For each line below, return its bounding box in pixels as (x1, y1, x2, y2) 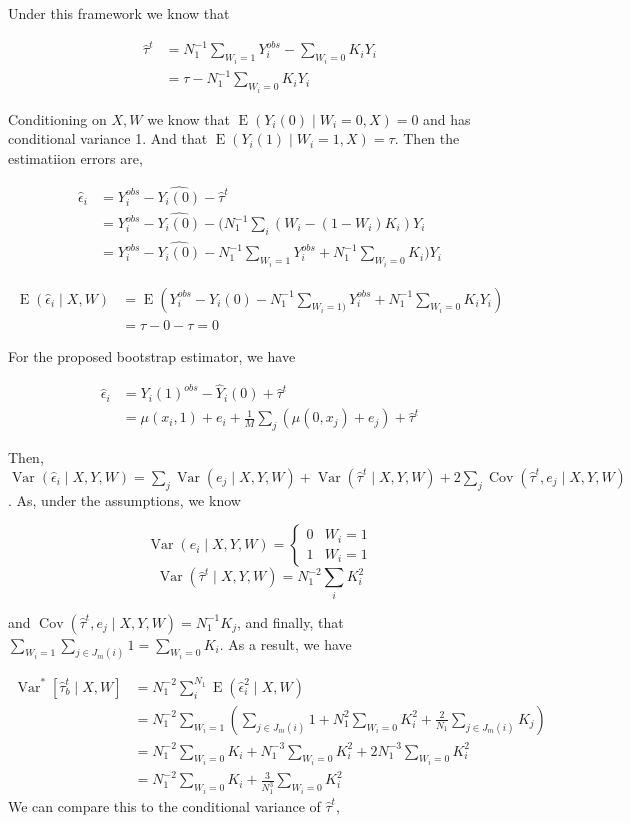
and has (423, 108, 471, 129)
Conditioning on (8, 108, 107, 129)
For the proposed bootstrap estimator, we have (8, 345, 296, 366)
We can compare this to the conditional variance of (8, 795, 321, 816)
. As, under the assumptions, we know (8, 489, 241, 510)
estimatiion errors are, (8, 147, 143, 168)
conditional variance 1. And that (8, 128, 208, 149)
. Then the (394, 128, 460, 149)
